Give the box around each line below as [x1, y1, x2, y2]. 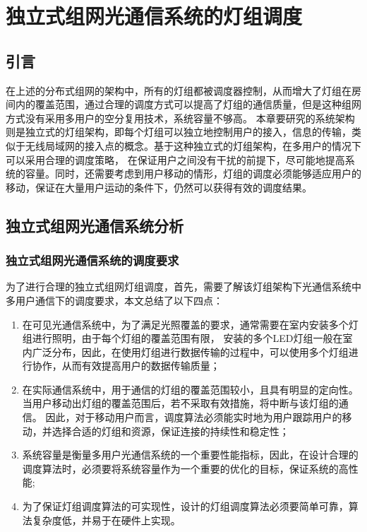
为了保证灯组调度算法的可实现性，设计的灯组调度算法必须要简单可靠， [22, 499, 349, 514]
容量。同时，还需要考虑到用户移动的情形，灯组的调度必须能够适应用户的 [25, 166, 361, 181]
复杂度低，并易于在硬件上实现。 [32, 512, 181, 527]
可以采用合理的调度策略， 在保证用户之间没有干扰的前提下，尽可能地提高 [6, 152, 345, 167]
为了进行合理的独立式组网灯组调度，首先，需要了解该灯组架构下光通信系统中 [6, 279, 361, 294]
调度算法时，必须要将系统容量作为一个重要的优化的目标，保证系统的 [22, 461, 339, 475]
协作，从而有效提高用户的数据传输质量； [32, 358, 220, 373]
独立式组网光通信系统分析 [6, 214, 183, 236]
